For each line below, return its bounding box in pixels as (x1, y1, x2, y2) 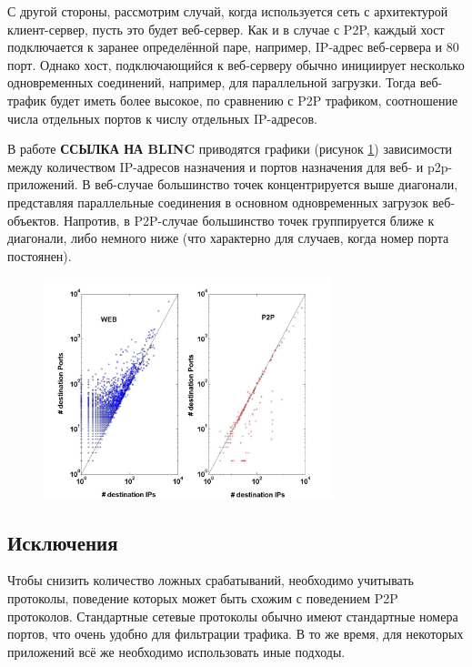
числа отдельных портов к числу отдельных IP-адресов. (7, 108, 317, 127)
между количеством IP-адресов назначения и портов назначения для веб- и (7, 157, 424, 176)
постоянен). (7, 246, 72, 265)
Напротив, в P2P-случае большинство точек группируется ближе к (63, 210, 435, 229)
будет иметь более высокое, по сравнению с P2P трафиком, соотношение (50, 90, 458, 109)
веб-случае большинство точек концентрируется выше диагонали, (95, 175, 458, 194)
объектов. (7, 210, 60, 229)
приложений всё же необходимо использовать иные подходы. (7, 642, 346, 661)
